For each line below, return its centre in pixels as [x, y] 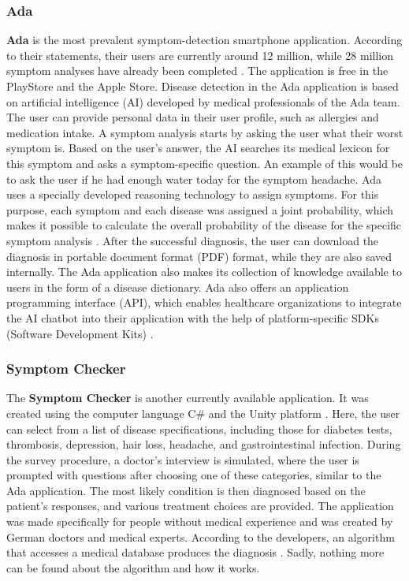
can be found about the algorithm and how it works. [133, 567]
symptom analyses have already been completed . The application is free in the [197, 71]
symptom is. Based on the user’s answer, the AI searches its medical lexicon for [198, 148]
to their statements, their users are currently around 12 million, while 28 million [200, 55]
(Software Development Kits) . [80, 333]
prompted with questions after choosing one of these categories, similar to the [194, 475]
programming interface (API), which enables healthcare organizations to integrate [204, 302]
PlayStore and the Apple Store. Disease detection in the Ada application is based [203, 86]
